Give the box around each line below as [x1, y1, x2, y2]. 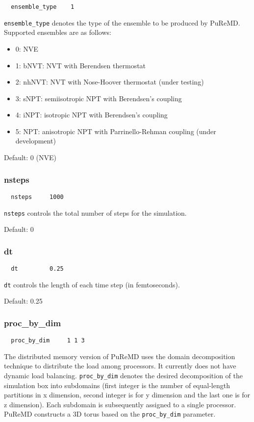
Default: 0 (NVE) [4, 152, 56, 163]
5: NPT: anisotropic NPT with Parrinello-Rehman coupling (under [15, 126, 216, 136]
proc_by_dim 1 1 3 [11, 337, 85, 344]
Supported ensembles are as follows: [4, 27, 111, 37]
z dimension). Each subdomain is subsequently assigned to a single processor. [4, 399, 236, 409]
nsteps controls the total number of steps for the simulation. [4, 207, 187, 218]
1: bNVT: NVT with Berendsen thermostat [15, 60, 146, 70]
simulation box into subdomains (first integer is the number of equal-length [4, 380, 230, 390]
